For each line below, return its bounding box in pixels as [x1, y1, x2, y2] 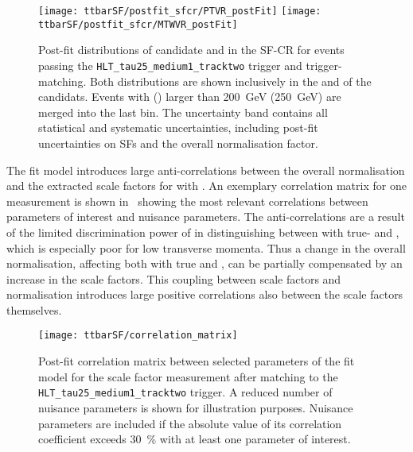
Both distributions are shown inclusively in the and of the [89, 72, 372, 89]
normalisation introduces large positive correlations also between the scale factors [6, 286, 403, 303]
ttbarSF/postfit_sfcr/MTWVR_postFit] [38, 18, 238, 30]
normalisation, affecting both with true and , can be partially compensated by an [6, 255, 403, 272]
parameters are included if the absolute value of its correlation [38, 415, 342, 431]
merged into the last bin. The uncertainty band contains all [38, 103, 328, 120]
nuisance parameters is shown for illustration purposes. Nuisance [38, 399, 353, 415]
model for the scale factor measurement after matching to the [38, 368, 338, 384]
